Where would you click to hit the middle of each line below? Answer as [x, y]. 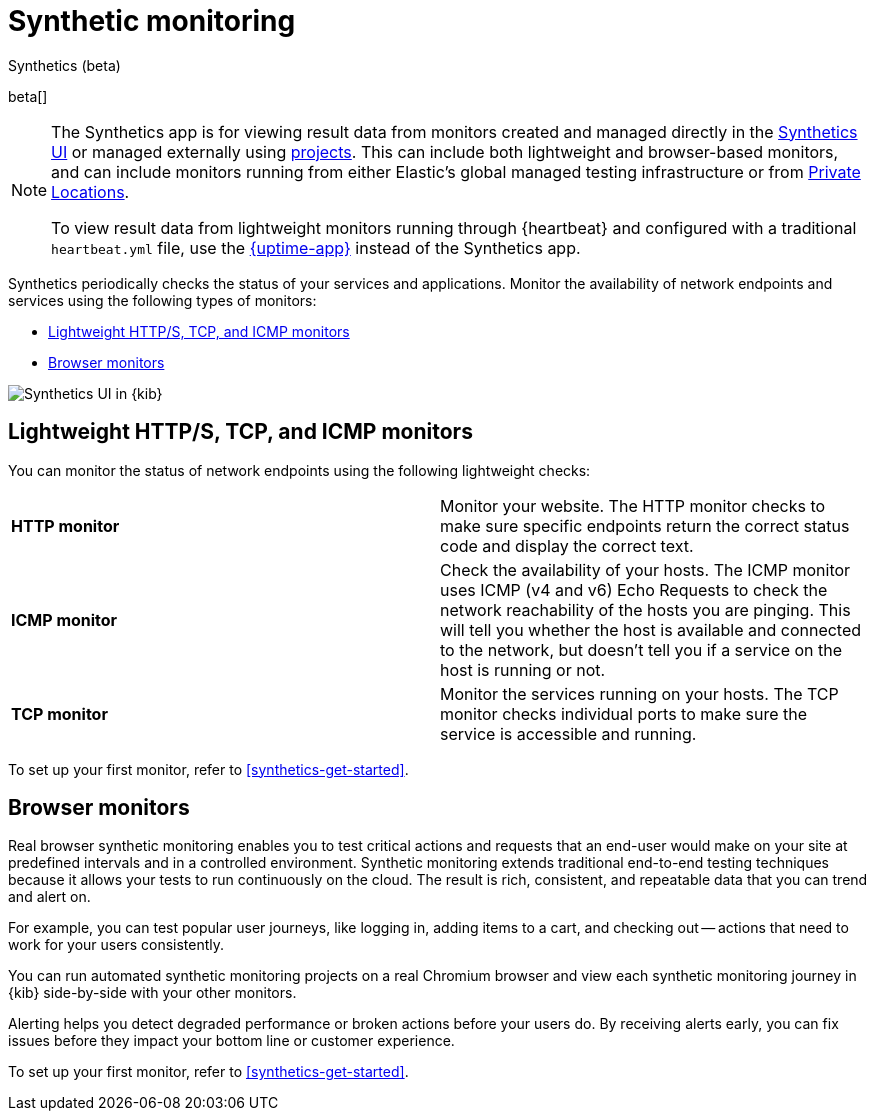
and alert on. [49, 897]
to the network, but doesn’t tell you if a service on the [641, 649]
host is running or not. [523, 669]
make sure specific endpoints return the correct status [645, 525]
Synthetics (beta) [64, 65]
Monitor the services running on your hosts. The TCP [639, 693]
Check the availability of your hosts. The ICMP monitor [645, 569]
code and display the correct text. [567, 545]
